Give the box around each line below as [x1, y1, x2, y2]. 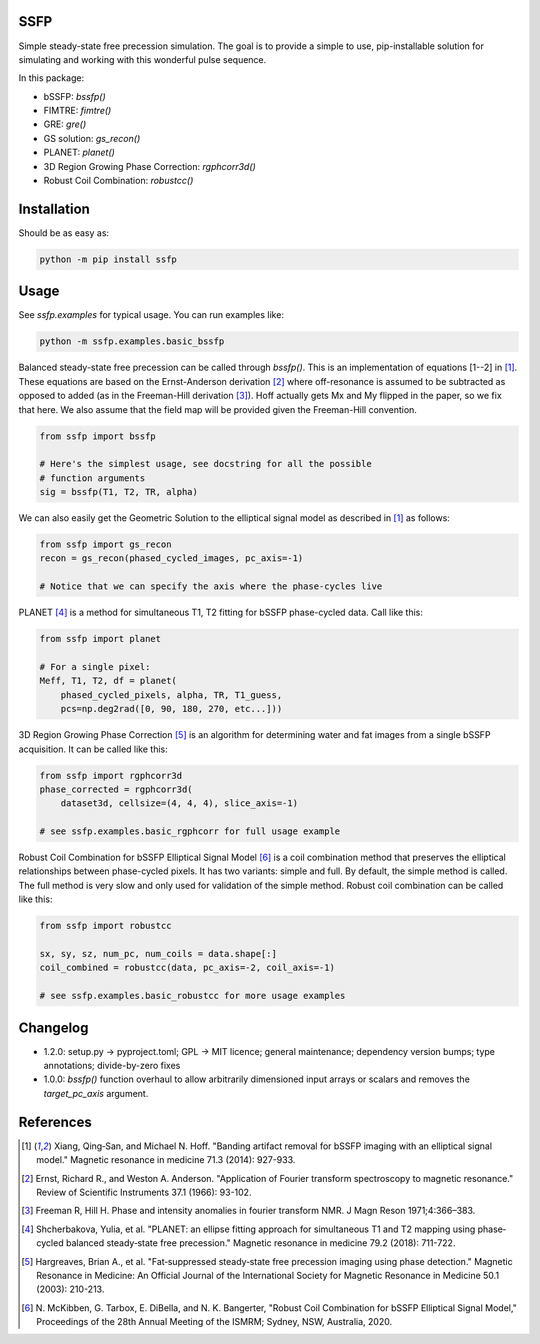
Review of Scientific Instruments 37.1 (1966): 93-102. [36, 1186, 252, 1198]
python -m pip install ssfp [39, 253, 177, 265]
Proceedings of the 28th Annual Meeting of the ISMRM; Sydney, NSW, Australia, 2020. [36, 1316, 393, 1328]
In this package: [18, 72, 85, 84]
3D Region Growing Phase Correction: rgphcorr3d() [43, 160, 257, 172]
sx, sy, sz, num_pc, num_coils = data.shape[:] [39, 948, 277, 960]
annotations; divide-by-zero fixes [43, 1060, 181, 1072]
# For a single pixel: [39, 661, 151, 672]
